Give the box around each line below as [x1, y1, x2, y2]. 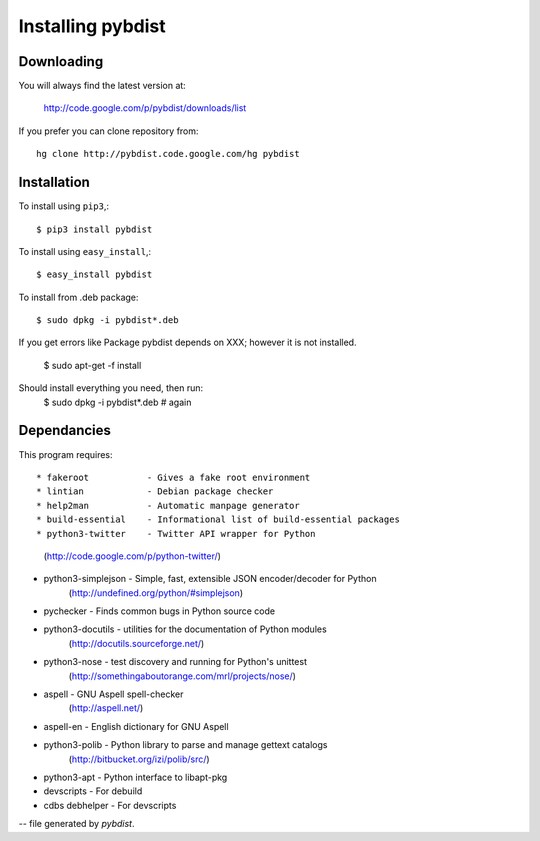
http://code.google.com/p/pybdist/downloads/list [43, 102, 247, 114]
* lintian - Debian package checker [36, 486, 274, 497]
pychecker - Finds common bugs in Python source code [43, 605, 275, 617]
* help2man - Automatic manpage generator [36, 500, 300, 511]
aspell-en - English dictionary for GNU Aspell [43, 720, 229, 732]
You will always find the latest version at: [18, 80, 187, 92]
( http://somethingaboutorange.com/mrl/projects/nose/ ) [68, 670, 297, 682]
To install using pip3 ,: [18, 200, 110, 212]
